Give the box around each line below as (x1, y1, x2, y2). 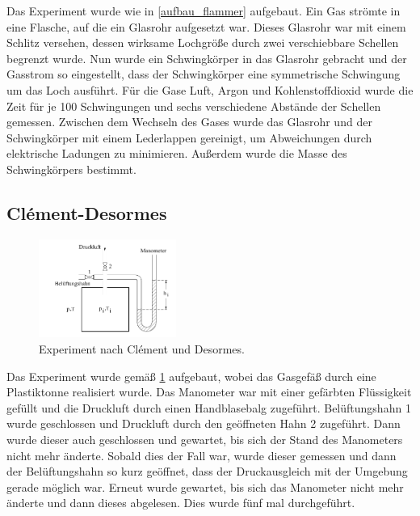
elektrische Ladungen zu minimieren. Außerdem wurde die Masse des (6, 145, 347, 162)
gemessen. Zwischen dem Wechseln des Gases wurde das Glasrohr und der (6, 113, 372, 130)
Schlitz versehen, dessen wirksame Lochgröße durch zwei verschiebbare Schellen (6, 34, 399, 51)
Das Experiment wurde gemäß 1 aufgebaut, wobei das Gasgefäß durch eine (6, 367, 376, 384)
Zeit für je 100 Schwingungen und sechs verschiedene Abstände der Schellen (6, 97, 381, 114)
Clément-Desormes (6, 200, 167, 225)
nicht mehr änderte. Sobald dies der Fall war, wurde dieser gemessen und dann (6, 446, 397, 463)
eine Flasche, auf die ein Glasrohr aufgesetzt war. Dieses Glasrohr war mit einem (6, 18, 406, 35)
